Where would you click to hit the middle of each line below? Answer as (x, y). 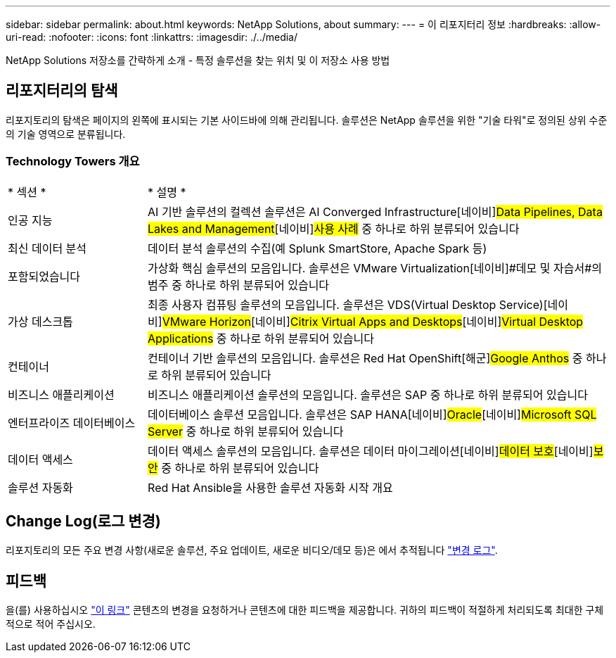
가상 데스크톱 (40, 321)
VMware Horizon (206, 321)
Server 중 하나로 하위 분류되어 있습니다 (246, 431)
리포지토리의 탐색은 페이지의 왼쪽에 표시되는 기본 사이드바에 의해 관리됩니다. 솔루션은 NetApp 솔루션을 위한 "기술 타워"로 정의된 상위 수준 (307, 120)
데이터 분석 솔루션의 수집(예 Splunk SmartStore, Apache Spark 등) (317, 248)
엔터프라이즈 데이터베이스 (72, 423)
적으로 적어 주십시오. (51, 624)
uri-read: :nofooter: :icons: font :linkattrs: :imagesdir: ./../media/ (152, 37)
